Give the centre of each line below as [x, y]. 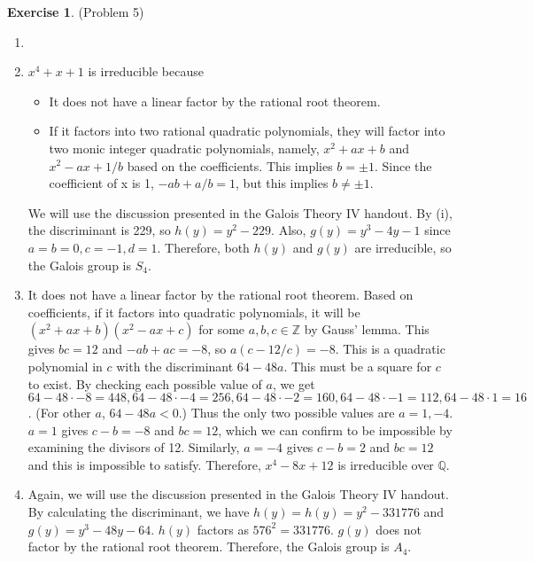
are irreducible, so [403, 247]
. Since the [403, 165]
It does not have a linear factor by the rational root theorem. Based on [221, 295]
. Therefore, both [203, 247]
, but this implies [282, 183]
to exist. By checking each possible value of [145, 383]
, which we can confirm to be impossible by [335, 429]
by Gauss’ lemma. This [367, 329]
